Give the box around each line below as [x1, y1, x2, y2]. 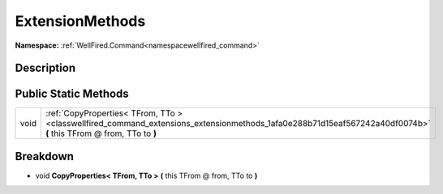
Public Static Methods [15, 87, 129, 101]
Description [15, 61, 76, 75]
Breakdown [15, 150, 75, 163]
